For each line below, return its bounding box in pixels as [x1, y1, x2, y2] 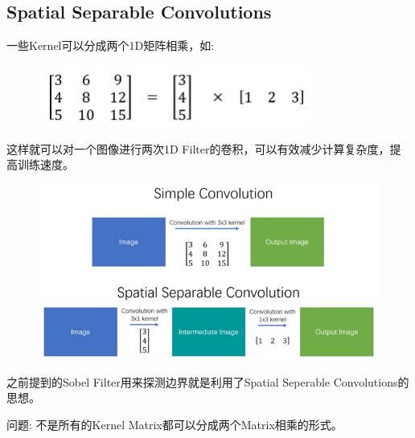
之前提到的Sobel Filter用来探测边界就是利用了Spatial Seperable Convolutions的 [6, 373, 409, 390]
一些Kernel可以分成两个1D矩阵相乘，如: [6, 37, 215, 54]
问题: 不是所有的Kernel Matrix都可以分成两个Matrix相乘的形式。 [6, 415, 343, 432]
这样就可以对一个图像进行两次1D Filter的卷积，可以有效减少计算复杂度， [6, 140, 390, 157]
